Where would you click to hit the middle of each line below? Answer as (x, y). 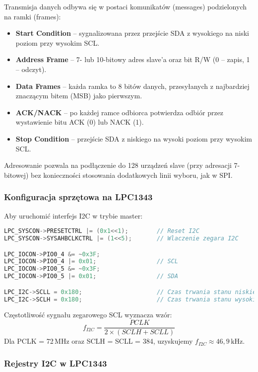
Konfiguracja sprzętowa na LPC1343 (78, 197)
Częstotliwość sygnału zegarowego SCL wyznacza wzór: (88, 315)
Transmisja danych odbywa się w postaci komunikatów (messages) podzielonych (125, 6)
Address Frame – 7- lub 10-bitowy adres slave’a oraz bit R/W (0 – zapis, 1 (133, 59)
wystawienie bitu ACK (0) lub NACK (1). (80, 122)
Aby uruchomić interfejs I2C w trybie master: (73, 215)
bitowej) (16, 175)
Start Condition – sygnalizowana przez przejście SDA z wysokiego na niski (132, 33)
